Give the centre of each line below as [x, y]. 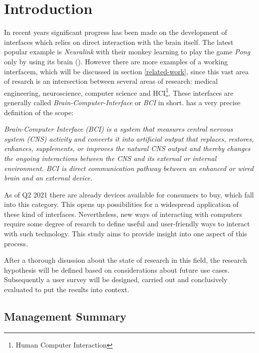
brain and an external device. [48, 178]
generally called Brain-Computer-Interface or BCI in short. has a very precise [122, 102]
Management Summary [65, 316]
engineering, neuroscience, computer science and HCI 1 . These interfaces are [119, 92]
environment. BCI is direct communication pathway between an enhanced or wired [129, 168]
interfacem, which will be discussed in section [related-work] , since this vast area [127, 71]
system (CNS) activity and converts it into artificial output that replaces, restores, [129, 138]
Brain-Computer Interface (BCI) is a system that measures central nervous [119, 129]
